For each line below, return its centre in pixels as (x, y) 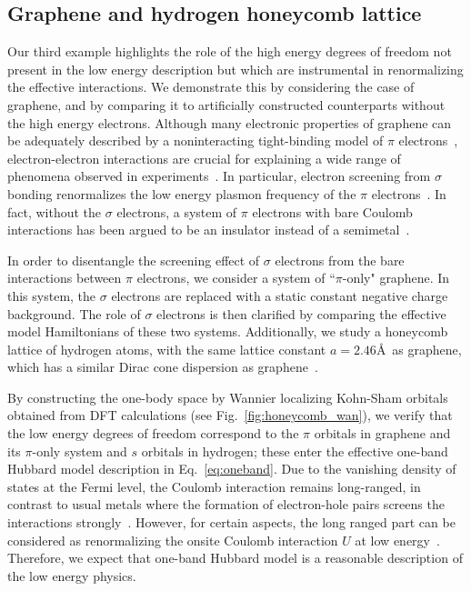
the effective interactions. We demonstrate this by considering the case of (211, 87)
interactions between (65, 278)
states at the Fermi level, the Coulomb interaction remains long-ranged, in (214, 486)
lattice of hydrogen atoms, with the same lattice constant (167, 349)
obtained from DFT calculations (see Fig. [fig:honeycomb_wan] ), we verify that (230, 415)
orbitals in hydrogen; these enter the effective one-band (295, 451)
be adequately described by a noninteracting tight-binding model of (195, 140)
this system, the (52, 295)
